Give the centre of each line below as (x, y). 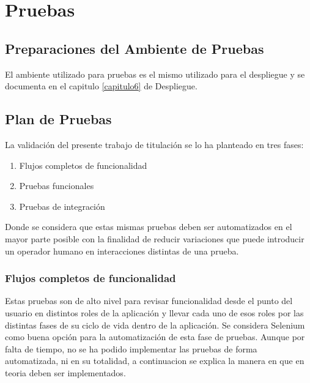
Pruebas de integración (62, 206)
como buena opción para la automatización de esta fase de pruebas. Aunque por (155, 337)
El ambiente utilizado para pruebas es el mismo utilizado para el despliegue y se (155, 74)
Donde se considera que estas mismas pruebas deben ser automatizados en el (149, 227)
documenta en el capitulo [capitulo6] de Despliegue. (101, 86)
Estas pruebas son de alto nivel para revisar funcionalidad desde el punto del (149, 301)
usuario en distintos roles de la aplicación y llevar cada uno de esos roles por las (154, 312)
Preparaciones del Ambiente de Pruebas (135, 48)
